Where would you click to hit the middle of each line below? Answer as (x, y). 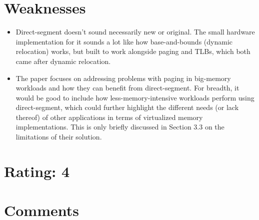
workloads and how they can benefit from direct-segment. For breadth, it (127, 88)
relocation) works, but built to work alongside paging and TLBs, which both (133, 51)
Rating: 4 (37, 171)
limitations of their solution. (59, 137)
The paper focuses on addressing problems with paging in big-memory (123, 78)
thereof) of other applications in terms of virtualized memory (109, 117)
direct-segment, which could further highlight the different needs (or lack (127, 107)
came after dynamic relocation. (63, 61)
